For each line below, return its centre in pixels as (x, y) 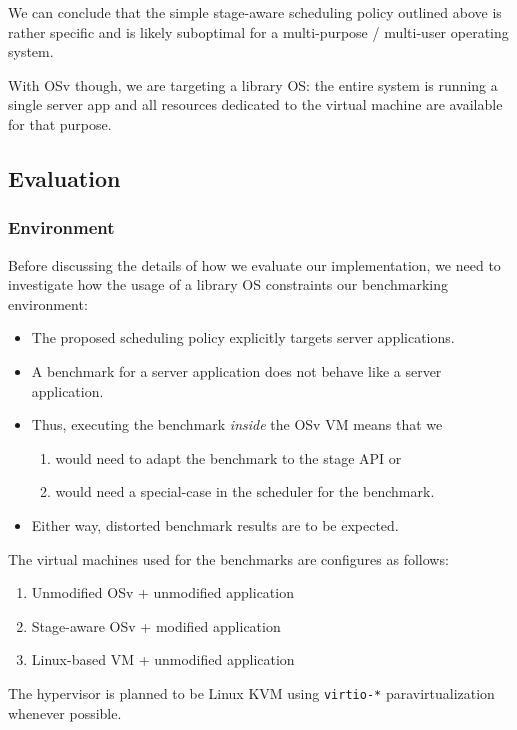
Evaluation (64, 177)
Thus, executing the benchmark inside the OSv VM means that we (237, 424)
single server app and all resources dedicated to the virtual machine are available (255, 104)
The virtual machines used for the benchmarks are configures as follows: (228, 558)
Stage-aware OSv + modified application (156, 625)
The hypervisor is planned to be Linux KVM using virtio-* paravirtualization (251, 692)
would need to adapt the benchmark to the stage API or (228, 457)
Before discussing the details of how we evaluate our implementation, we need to (254, 264)
